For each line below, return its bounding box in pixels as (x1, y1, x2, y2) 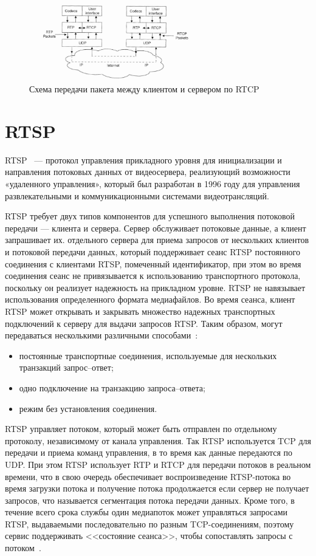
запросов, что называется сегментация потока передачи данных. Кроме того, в (5, 493, 295, 506)
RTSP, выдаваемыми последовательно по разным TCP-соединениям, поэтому (5, 517, 294, 530)
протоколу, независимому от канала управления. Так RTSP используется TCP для (5, 434, 311, 447)
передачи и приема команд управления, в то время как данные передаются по (5, 446, 293, 459)
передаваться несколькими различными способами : (5, 329, 198, 341)
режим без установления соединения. (19, 402, 157, 414)
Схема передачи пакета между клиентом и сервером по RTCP (29, 83, 259, 95)
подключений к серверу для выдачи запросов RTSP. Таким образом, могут (5, 317, 283, 329)
